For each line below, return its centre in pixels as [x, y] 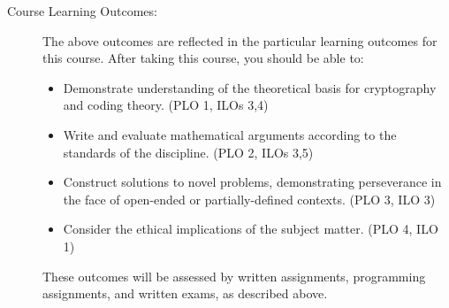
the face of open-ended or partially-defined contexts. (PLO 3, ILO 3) [249, 199]
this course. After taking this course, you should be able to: [203, 58]
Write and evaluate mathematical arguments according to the [230, 134]
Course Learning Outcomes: [82, 11]
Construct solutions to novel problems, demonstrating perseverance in [252, 182]
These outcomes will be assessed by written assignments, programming [234, 276]
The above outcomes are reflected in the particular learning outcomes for [240, 40]
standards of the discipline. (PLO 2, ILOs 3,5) [188, 152]
